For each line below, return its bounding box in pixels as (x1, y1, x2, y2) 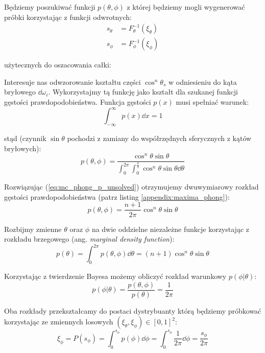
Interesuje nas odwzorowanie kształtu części (4, 76, 141, 87)
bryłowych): (4, 143, 41, 153)
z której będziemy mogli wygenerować (127, 2, 245, 12)
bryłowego (4, 86, 36, 97)
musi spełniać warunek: (176, 97, 249, 107)
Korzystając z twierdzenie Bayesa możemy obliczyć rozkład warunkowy (4, 270, 227, 281)
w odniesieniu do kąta (168, 76, 237, 87)
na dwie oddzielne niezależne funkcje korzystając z (91, 223, 249, 234)
